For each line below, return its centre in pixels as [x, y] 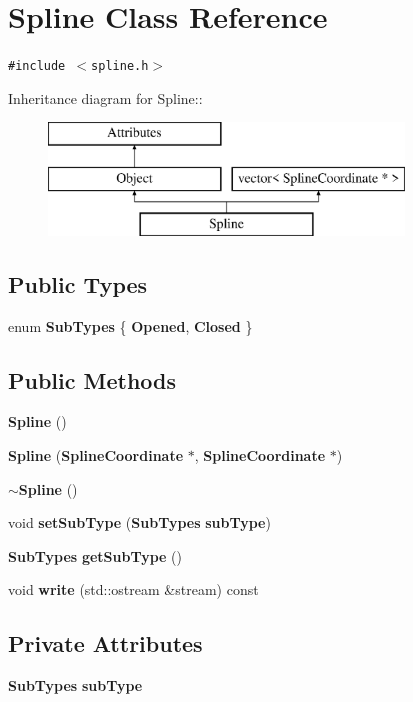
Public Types [78, 283]
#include [37, 66]
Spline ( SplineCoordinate [96, 454]
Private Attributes [105, 643]
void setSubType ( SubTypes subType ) [139, 522]
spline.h [120, 66]
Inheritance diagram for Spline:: [105, 97]
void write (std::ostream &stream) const [133, 589]
